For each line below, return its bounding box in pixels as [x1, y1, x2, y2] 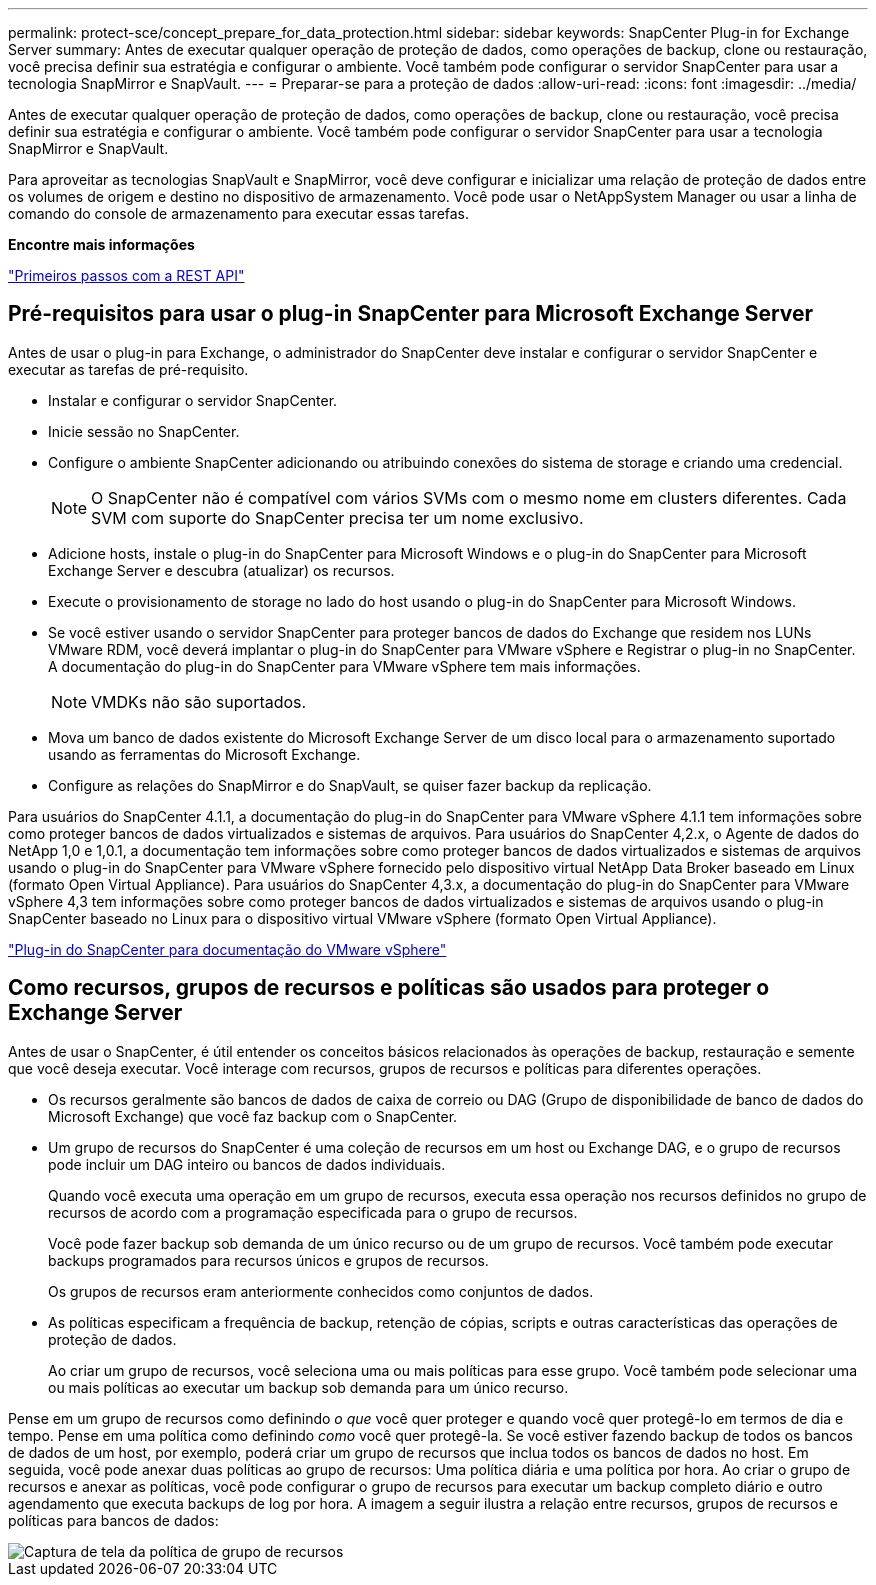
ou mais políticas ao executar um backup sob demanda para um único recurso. [48, 1378, 569, 1396]
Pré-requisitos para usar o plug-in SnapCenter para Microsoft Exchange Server [8, 301, 814, 327]
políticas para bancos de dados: [8, 1511, 219, 1529]
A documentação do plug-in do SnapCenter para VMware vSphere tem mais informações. [48, 657, 641, 675]
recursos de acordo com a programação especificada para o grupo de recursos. [48, 1203, 578, 1221]
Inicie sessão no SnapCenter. [48, 422, 240, 440]
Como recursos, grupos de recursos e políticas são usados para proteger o [8, 975, 770, 1001]
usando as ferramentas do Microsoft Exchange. [48, 745, 361, 763]
